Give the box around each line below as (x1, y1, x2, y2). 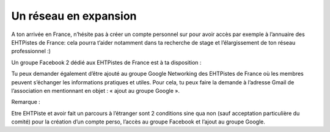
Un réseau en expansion (11, 9, 137, 23)
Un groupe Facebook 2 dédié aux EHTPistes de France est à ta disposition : (11, 59, 202, 66)
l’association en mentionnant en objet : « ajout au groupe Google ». (11, 87, 180, 94)
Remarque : (11, 98, 41, 106)
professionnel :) (11, 48, 51, 55)
